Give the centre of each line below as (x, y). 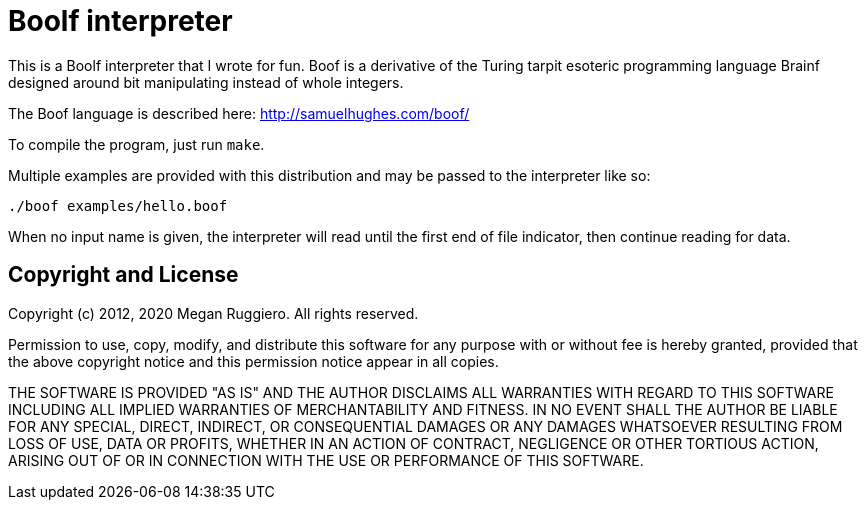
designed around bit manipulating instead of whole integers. (206, 82)
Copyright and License (123, 275)
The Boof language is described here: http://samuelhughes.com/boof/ (239, 113)
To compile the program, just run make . (136, 144)
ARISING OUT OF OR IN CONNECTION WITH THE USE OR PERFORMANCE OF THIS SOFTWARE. (326, 460)
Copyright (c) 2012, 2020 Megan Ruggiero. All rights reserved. (213, 313)
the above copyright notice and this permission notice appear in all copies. (253, 361)
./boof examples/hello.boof (118, 205)
